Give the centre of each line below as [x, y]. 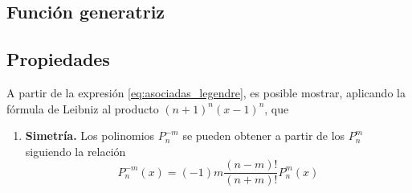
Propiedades [58, 59]
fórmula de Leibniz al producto [83, 108]
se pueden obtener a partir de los [264, 136]
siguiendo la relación [75, 151]
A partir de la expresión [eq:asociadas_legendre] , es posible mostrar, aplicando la [206, 92]
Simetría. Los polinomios [90, 136]
